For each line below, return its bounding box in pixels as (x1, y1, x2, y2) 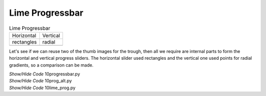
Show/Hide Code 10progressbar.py (9, 71, 80, 77)
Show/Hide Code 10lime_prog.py (9, 85, 76, 91)
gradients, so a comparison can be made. (9, 62, 94, 68)
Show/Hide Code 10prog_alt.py (9, 78, 72, 84)
